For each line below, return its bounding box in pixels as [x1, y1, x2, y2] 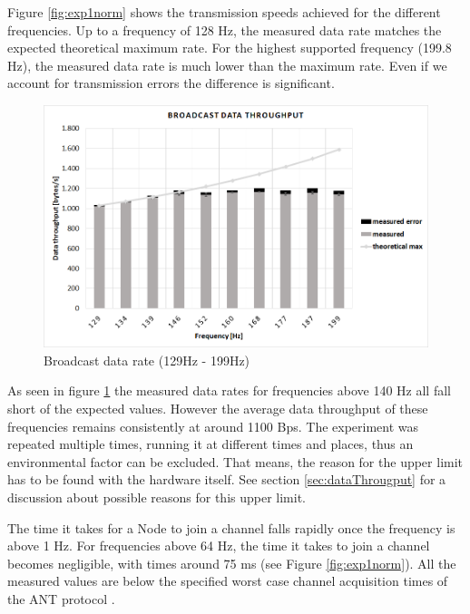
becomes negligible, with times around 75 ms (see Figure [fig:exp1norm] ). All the [7, 553, 456, 572]
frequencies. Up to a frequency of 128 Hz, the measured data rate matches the [7, 20, 442, 39]
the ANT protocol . [7, 590, 115, 608]
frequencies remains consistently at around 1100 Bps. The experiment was [7, 416, 419, 435]
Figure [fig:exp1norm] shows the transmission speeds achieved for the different [7, 3, 441, 21]
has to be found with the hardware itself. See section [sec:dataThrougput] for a [7, 470, 446, 489]
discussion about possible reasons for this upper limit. [7, 488, 306, 507]
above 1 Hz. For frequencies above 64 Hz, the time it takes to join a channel [7, 536, 430, 555]
